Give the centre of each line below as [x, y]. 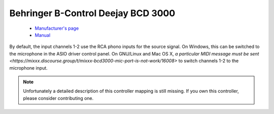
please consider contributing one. [58, 98]
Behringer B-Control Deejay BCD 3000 [92, 13]
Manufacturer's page [57, 28]
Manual [43, 35]
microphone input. [28, 68]
